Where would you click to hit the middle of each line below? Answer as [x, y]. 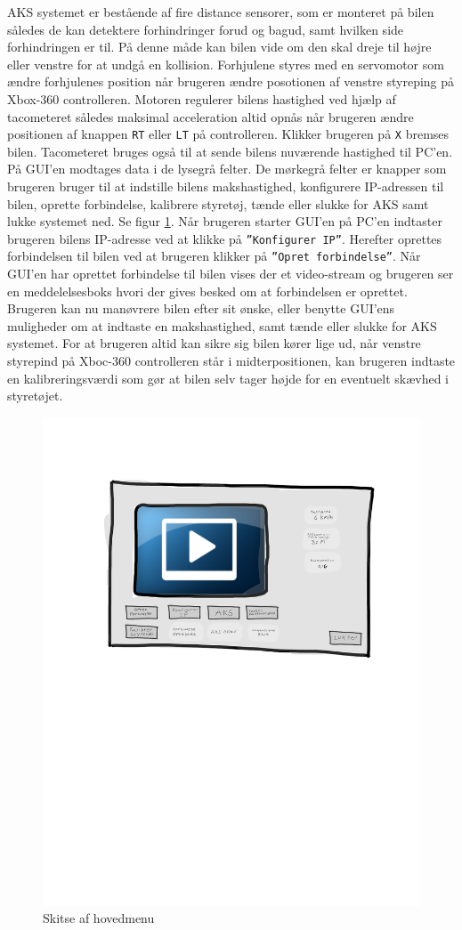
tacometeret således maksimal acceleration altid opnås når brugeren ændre [211, 116]
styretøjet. [35, 396]
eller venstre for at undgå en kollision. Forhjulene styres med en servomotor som [226, 64]
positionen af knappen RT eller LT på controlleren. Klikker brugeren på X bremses [228, 134]
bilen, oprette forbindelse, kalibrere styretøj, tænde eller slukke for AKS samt [218, 203]
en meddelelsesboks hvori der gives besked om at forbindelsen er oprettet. [207, 291]
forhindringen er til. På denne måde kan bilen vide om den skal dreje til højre [219, 47]
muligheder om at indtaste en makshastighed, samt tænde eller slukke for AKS [222, 325]
